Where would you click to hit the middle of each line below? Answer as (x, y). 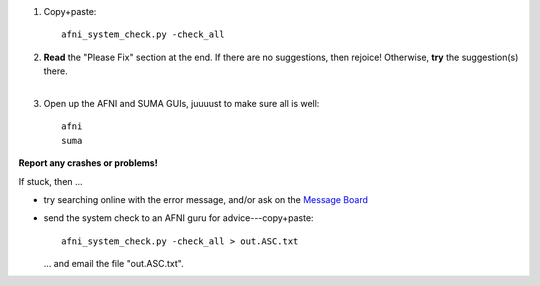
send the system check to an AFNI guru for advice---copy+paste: (178, 218)
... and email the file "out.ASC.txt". (113, 264)
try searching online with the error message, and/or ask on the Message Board (206, 199)
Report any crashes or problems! (88, 163)
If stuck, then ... (51, 181)
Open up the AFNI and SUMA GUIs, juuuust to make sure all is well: (181, 103)
